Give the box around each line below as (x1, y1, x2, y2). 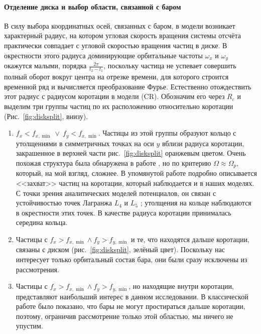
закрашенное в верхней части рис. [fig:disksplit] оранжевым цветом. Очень (16, 148, 246, 158)
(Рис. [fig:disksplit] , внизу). (4, 110, 88, 121)
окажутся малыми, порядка (4, 60, 87, 71)
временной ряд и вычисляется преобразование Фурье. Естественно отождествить (4, 81, 251, 91)
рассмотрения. (16, 264, 59, 274)
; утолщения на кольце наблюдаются (140, 197, 251, 208)
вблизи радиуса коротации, (162, 138, 244, 148)
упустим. (16, 320, 43, 331)
